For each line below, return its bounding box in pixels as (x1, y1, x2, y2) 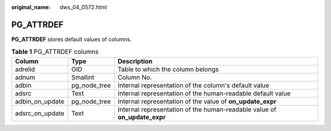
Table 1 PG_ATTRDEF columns (11, 48, 99, 56)
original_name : (11, 4, 51, 10)
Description (117, 57, 153, 65)
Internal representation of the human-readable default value (117, 89, 291, 97)
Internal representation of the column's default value (117, 81, 270, 89)
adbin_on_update (15, 97, 64, 105)
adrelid (15, 65, 36, 73)
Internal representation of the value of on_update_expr (117, 97, 277, 105)
